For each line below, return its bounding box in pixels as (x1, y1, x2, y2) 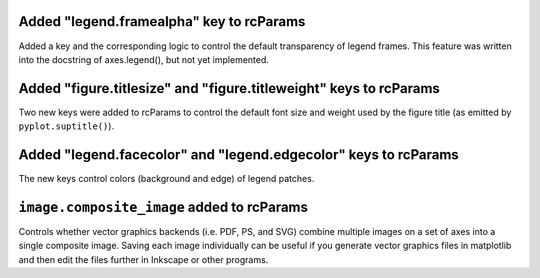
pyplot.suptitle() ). (18, 120, 115, 132)
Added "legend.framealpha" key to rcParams (18, 13, 306, 30)
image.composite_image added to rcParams (18, 198, 309, 215)
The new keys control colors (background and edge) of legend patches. (18, 173, 315, 185)
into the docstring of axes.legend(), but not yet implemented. (18, 53, 270, 65)
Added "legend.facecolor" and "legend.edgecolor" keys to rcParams (18, 146, 459, 164)
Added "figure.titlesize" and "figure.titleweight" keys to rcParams (18, 80, 440, 97)
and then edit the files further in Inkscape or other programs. (18, 253, 269, 265)
